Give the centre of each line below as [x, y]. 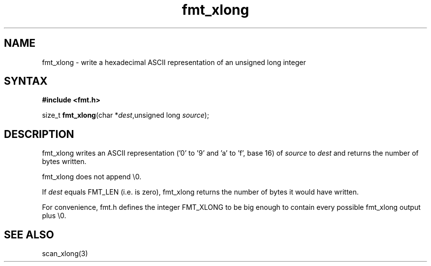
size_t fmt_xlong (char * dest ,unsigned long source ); [125, 115]
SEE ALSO [29, 234]
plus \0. [54, 216]
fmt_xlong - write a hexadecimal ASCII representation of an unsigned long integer [174, 62]
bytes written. [64, 162]
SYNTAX [26, 81]
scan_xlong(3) [65, 254]
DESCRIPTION [39, 134]
